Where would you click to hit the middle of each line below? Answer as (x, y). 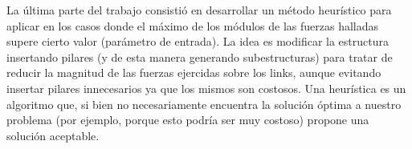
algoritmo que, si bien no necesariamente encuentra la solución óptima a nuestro (204, 104)
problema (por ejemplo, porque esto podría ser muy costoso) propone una (188, 120)
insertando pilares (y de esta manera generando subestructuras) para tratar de (200, 56)
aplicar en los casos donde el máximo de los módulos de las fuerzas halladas (193, 25)
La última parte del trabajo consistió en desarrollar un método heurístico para (199, 10)
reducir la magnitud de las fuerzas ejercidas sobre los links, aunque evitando (194, 72)
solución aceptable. (53, 135)
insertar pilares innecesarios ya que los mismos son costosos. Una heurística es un (206, 88)
